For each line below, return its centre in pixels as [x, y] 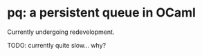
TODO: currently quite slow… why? [56, 45]
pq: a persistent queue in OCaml [101, 13]
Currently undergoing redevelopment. [61, 32]
